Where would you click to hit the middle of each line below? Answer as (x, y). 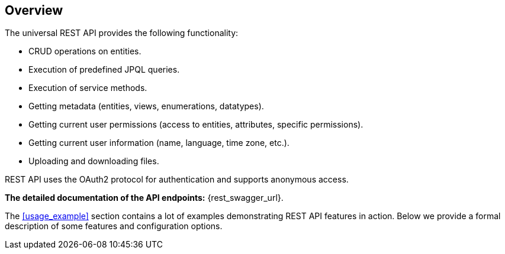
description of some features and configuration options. (114, 226)
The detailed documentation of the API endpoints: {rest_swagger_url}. (144, 198)
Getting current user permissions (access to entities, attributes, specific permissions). (196, 125)
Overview (34, 10)
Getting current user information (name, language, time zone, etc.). (159, 143)
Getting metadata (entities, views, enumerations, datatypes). (146, 106)
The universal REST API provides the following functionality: (122, 33)
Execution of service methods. (88, 88)
